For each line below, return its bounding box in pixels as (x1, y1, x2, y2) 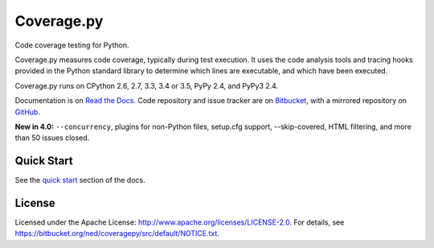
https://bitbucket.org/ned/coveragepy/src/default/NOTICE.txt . (14, 229, 220, 238)
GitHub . (14, 107, 40, 117)
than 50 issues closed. (14, 133, 90, 143)
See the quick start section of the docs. (14, 176, 145, 185)
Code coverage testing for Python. (14, 40, 129, 50)
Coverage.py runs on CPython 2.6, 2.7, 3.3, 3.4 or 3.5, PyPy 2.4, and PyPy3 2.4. (14, 81, 279, 90)
